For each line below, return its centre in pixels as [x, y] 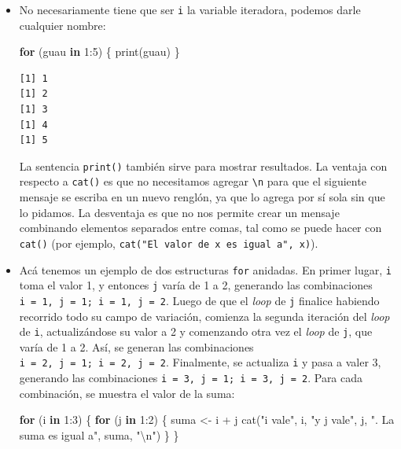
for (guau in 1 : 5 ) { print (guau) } [99, 52]
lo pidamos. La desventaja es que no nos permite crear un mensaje [179, 212]
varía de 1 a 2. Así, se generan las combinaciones [136, 346]
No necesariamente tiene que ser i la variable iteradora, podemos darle [190, 9]
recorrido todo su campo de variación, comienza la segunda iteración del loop [204, 316]
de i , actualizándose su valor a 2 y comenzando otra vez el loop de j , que [196, 331]
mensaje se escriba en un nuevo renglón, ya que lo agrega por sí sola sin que [202, 197]
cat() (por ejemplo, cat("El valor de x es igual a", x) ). [169, 243]
